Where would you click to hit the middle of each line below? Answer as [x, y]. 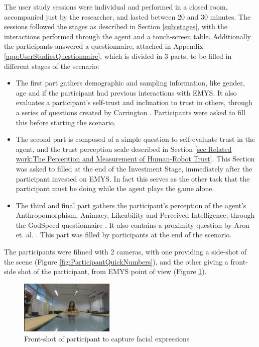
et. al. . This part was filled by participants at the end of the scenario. [124, 235]
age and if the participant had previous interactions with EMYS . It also [126, 92]
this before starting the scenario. [66, 122]
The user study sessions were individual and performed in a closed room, [116, 7]
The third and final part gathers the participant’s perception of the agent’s [131, 205]
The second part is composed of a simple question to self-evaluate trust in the [135, 139]
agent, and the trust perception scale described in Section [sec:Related [124, 149]
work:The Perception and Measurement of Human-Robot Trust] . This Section [135, 159]
